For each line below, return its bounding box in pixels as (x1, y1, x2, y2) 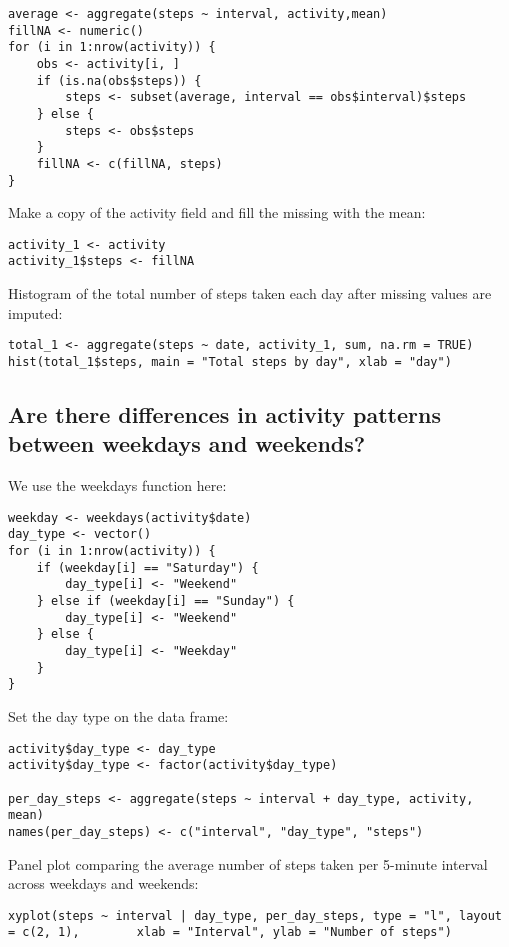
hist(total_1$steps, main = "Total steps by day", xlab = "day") (8, 354, 452, 369)
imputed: (8, 302, 63, 323)
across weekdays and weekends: (8, 873, 199, 894)
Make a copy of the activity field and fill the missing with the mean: (8, 202, 426, 223)
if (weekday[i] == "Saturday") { (36, 560, 259, 575)
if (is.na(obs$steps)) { (36, 73, 202, 88)
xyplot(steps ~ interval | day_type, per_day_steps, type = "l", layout (8, 908, 502, 923)
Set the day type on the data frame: (8, 706, 229, 727)
